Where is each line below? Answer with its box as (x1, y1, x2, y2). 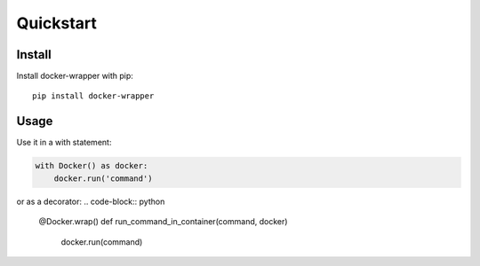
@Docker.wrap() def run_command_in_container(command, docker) (38, 216, 288, 227)
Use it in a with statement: (16, 137, 112, 148)
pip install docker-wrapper (32, 91, 155, 101)
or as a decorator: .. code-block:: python (16, 196, 165, 207)
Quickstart (16, 13, 98, 33)
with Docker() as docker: (35, 160, 148, 171)
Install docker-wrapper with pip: (16, 71, 133, 82)
